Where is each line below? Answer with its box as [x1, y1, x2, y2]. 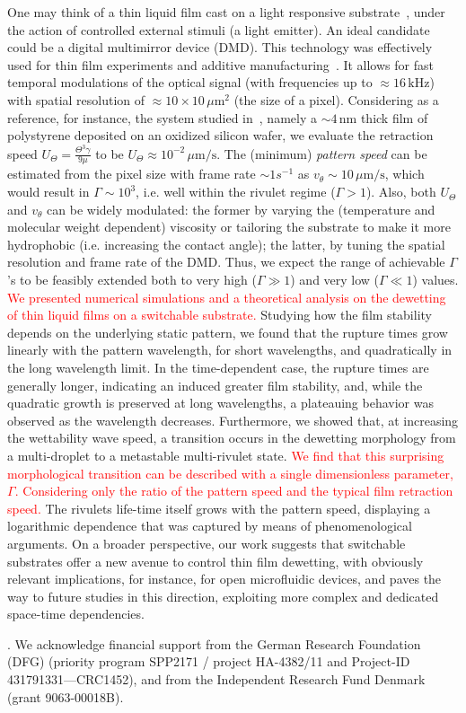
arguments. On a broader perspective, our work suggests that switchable [7, 533, 406, 552]
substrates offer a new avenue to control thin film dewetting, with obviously [7, 551, 424, 570]
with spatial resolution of [7, 90, 145, 109]
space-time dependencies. [7, 604, 145, 623]
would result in [7, 182, 90, 201]
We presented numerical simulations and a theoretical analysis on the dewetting [7, 287, 446, 306]
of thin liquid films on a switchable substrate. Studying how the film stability [7, 305, 432, 324]
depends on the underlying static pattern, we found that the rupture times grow [7, 322, 448, 341]
